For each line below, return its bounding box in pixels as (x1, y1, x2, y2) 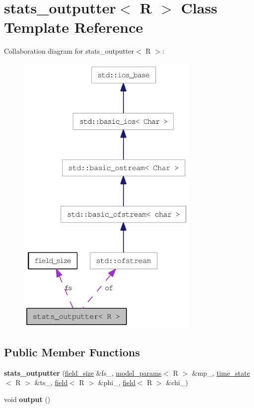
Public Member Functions (4, 344, 140, 359)
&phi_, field (98, 377, 135, 388)
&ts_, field (34, 377, 68, 388)
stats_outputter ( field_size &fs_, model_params (4, 367, 162, 378)
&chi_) (166, 377, 188, 388)
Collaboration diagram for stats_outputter (4, 46, 134, 56)
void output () (4, 394, 51, 404)
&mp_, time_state (191, 367, 250, 378)
